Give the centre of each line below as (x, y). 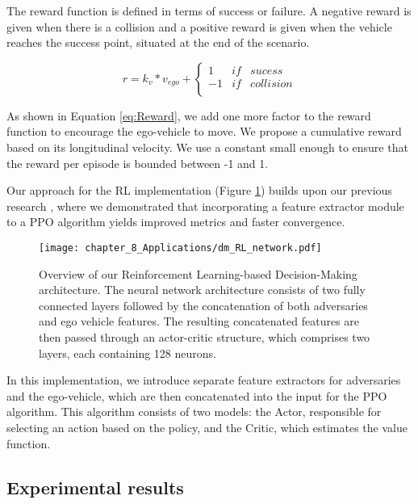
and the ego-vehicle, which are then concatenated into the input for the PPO (197, 395)
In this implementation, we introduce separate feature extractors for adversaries (204, 380)
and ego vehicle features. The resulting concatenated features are (199, 321)
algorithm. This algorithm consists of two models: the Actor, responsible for (194, 412)
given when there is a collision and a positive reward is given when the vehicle (199, 26)
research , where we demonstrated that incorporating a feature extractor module (205, 206)
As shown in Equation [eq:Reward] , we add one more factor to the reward (189, 115)
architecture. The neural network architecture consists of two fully (202, 290)
